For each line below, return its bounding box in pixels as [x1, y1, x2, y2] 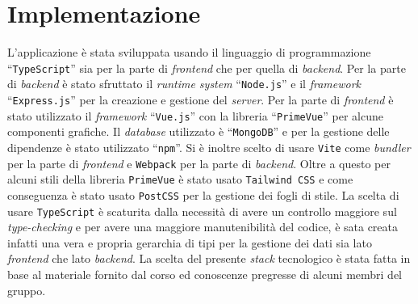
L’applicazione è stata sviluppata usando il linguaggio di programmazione [7, 44, 371, 61]
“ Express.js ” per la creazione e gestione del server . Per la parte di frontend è [7, 91, 394, 108]
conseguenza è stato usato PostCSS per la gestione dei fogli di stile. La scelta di [7, 186, 399, 203]
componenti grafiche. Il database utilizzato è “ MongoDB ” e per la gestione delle [7, 123, 390, 140]
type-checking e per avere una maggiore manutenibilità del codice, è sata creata [7, 218, 399, 235]
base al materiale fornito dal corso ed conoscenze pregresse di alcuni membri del [7, 266, 403, 283]
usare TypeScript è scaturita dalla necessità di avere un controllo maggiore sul [7, 202, 397, 219]
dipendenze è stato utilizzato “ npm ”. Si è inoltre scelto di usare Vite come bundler [7, 139, 411, 155]
